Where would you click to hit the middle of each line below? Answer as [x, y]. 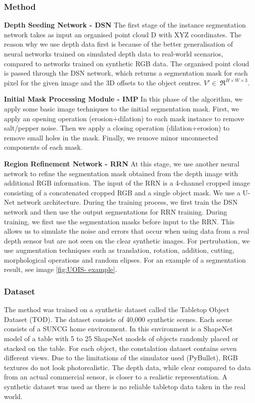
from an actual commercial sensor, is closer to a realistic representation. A [116, 377]
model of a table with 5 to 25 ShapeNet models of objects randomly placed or [121, 338]
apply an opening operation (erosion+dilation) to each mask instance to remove [124, 118]
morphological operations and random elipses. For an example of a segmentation [125, 259]
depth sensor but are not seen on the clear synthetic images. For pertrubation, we [127, 240]
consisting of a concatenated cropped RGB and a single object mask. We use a [122, 192]
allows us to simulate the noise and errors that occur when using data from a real [127, 231]
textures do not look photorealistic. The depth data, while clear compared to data [127, 367]
